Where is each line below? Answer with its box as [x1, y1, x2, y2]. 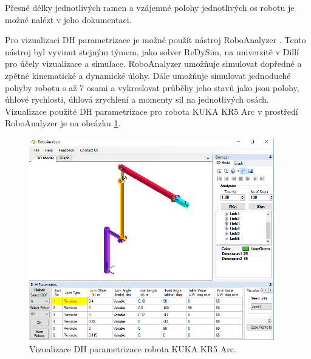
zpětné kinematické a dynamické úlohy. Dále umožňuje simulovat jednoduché [5, 69, 291, 81]
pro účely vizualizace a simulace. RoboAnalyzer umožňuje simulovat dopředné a [5, 57, 302, 70]
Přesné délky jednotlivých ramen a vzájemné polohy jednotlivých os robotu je [5, 1, 295, 13]
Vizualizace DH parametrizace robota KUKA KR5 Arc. [29, 342, 236, 355]
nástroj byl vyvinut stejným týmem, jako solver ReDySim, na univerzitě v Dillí [5, 45, 299, 58]
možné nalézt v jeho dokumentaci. [5, 13, 132, 26]
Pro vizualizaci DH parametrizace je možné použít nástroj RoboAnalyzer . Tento [5, 33, 306, 46]
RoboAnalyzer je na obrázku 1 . [5, 117, 121, 129]
